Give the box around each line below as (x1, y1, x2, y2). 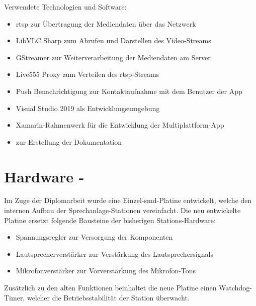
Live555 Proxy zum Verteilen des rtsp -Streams (16, 69, 159, 79)
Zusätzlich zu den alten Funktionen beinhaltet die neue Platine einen (4, 282, 217, 293)
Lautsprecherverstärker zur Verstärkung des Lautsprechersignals (16, 248, 213, 259)
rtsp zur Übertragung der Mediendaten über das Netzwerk (16, 18, 196, 29)
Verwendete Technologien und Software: (4, 2, 127, 12)
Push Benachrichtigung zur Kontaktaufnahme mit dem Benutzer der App (16, 85, 242, 96)
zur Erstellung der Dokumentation (16, 136, 122, 147)
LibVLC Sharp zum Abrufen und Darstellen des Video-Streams (16, 35, 211, 46)
